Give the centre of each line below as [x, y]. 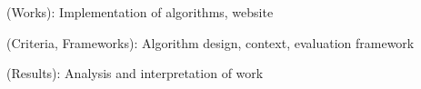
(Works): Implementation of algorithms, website [140, 12]
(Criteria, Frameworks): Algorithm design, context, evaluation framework [210, 42]
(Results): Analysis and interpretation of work [135, 73]
